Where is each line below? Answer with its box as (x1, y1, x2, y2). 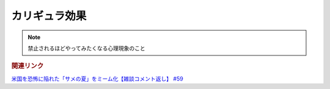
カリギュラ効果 (11, 9, 87, 23)
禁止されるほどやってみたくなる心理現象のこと (28, 44, 146, 52)
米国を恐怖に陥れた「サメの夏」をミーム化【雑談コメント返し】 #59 (11, 75, 183, 82)
